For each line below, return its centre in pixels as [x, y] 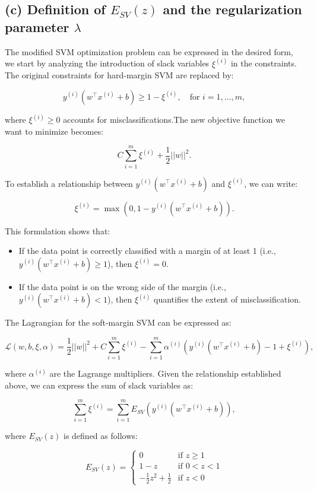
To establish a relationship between [69, 183]
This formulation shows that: [58, 230]
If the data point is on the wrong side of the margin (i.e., [122, 286]
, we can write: [271, 183]
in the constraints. [264, 63]
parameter [37, 26]
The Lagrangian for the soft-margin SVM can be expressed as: [118, 322]
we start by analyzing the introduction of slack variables [107, 63]
